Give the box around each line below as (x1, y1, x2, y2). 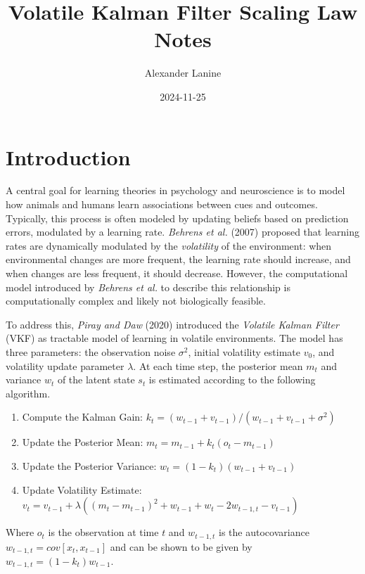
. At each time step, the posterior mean (133, 358, 303, 373)
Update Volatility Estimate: (22, 482, 142, 497)
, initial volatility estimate (188, 344, 300, 359)
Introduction (6, 142, 131, 171)
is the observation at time (48, 525, 159, 540)
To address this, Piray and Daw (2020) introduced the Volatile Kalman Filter (6, 317, 339, 331)
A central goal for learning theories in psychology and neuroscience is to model (6, 183, 345, 198)
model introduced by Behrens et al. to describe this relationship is (6, 279, 290, 294)
